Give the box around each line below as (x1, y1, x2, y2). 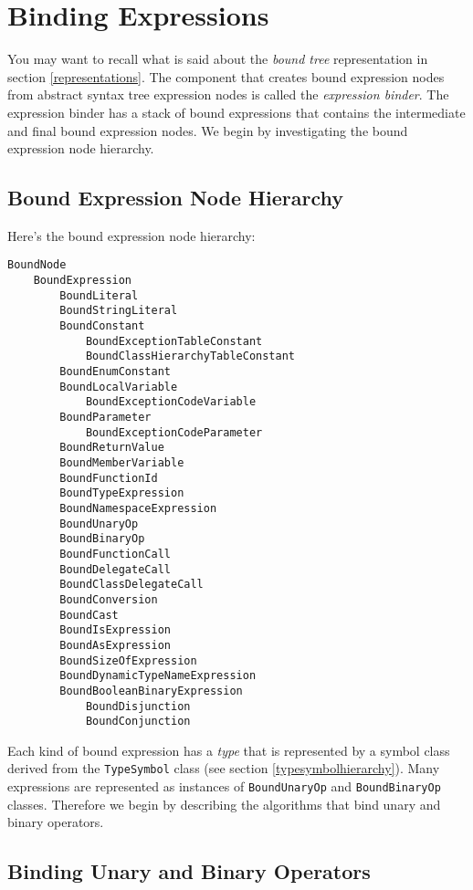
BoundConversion (59, 592, 158, 606)
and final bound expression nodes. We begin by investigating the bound (7, 120, 408, 140)
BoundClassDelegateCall (59, 578, 204, 592)
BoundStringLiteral (59, 304, 178, 318)
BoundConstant (59, 319, 145, 333)
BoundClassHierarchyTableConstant (85, 350, 295, 363)
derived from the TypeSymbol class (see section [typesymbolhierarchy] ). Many (7, 759, 440, 778)
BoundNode (7, 258, 67, 272)
